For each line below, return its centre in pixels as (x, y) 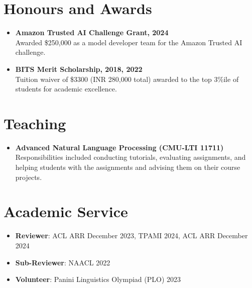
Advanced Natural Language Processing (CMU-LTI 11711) (119, 147)
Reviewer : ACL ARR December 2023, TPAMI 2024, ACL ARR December (132, 235)
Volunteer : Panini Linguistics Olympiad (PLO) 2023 (98, 279)
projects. (29, 177)
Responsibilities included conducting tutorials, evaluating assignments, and (131, 157)
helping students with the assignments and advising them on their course (128, 167)
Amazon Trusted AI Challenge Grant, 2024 (92, 32)
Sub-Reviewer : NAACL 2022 (63, 262)
